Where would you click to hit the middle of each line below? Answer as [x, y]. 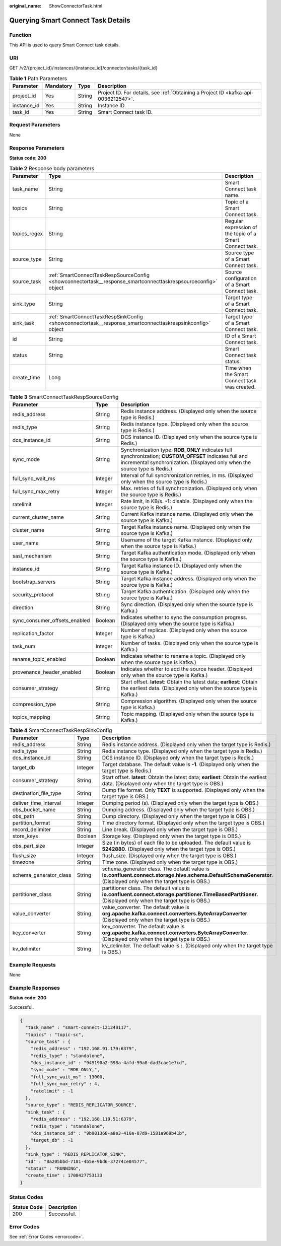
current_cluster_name [38, 517]
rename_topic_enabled [39, 659]
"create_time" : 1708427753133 [64, 1175]
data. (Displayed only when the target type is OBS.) [163, 784]
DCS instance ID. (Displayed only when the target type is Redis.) [178, 758]
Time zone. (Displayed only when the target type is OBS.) [170, 862]
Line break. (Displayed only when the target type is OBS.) [170, 829]
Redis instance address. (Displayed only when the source [189, 411]
